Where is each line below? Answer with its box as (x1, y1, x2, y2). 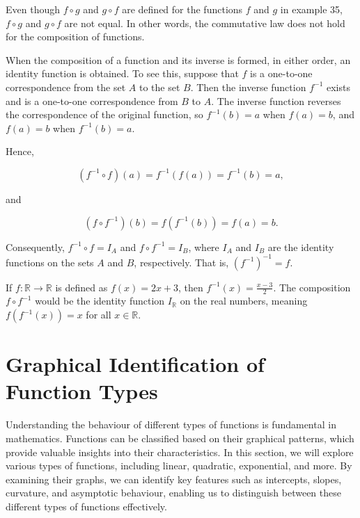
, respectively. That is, (134, 254, 229, 269)
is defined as (55, 280, 108, 294)
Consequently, (6, 239, 65, 254)
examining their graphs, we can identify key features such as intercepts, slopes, (6, 471, 342, 486)
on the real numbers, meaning (180, 293, 308, 308)
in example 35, (280, 2, 343, 16)
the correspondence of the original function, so (6, 107, 203, 122)
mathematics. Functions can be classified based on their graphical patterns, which (6, 430, 354, 445)
